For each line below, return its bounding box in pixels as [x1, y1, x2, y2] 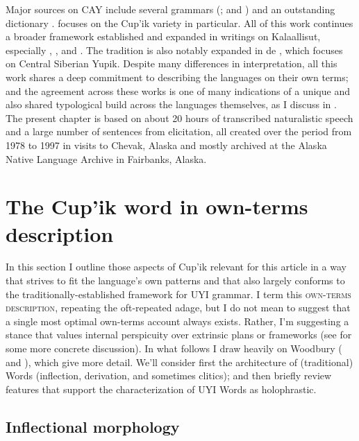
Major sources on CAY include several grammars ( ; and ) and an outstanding [6, 2, 335, 16]
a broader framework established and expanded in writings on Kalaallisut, [6, 29, 321, 44]
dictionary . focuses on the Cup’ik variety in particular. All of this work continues [6, 15, 353, 30]
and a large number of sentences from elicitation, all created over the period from [6, 124, 352, 139]
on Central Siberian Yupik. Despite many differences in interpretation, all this [6, 56, 337, 71]
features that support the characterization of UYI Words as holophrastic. [6, 381, 317, 396]
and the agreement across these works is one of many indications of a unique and [6, 83, 350, 98]
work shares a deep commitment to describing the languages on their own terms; [6, 69, 349, 84]
